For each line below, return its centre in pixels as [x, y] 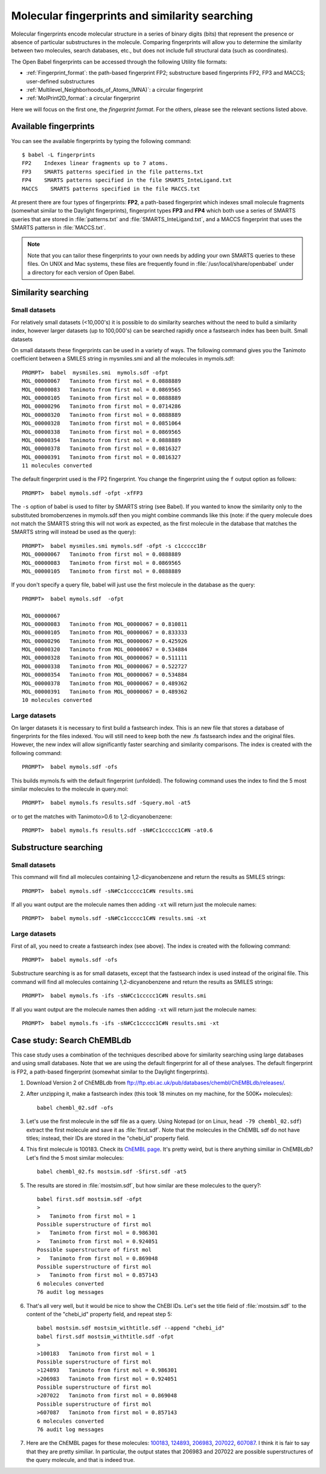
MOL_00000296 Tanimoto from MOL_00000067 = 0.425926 [105, 641]
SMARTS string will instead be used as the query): [74, 532]
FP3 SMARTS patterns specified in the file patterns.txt [113, 172]
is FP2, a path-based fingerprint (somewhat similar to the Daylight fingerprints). [110, 1072]
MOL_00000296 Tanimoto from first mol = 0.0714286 [101, 407]
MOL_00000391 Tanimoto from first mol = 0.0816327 [101, 457]
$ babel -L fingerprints [59, 155]
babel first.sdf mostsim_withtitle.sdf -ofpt [106, 1336]
